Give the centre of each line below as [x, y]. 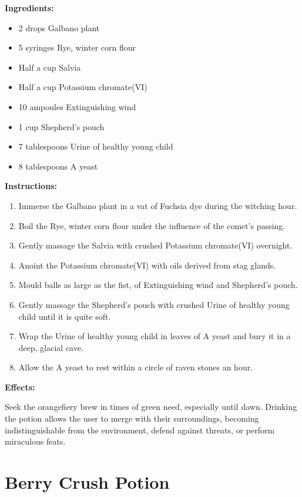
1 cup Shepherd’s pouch [61, 126]
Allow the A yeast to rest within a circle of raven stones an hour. [136, 367]
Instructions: [31, 186]
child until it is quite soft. [65, 316]
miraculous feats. [35, 441]
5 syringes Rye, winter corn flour [77, 47]
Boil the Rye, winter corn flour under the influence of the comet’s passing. [152, 225]
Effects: [20, 387]
